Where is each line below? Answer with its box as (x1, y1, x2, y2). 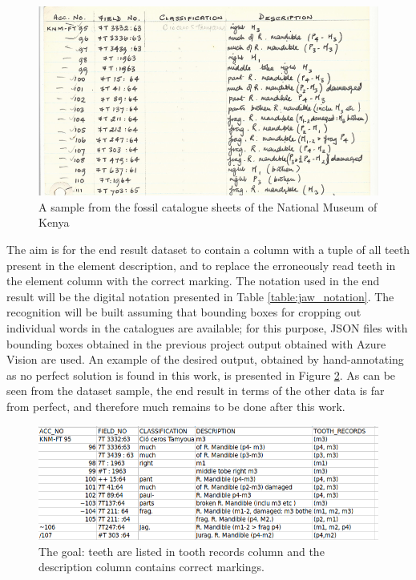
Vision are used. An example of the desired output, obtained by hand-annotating (6, 351, 404, 368)
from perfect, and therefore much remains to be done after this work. (6, 397, 345, 414)
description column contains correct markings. (38, 558, 265, 575)
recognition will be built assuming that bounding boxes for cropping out (6, 304, 361, 320)
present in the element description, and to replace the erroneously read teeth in (6, 256, 396, 273)
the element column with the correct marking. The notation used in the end (6, 272, 380, 289)
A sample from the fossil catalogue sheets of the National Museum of (38, 198, 378, 215)
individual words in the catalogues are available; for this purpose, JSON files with (6, 319, 408, 336)
